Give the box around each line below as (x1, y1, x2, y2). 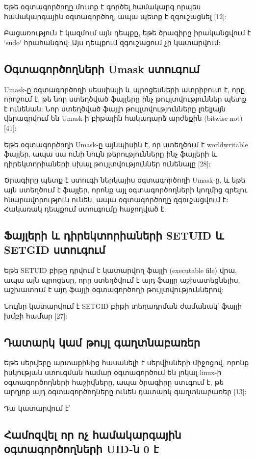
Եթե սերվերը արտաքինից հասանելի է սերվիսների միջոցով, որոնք (4, 357, 249, 368)
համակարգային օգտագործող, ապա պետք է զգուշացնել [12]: (4, 11, 227, 21)
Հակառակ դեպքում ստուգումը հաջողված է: (4, 204, 166, 214)
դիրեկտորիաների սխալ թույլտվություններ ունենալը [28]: (4, 158, 211, 168)
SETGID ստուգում (4, 242, 105, 257)
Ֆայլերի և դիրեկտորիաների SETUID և (4, 228, 224, 243)
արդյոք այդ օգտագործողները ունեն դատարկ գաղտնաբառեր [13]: (4, 386, 247, 397)
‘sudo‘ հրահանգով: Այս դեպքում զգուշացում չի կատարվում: (4, 37, 221, 47)
